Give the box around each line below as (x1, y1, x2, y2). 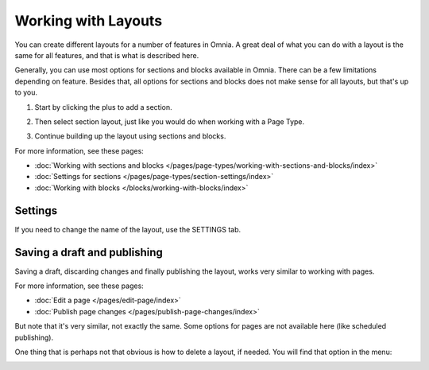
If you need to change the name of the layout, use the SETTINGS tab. (14, 224, 242, 234)
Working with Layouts (14, 12, 163, 29)
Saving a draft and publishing (14, 245, 163, 259)
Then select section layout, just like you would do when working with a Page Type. (34, 116, 305, 127)
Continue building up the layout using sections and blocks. (34, 131, 226, 141)
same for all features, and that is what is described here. (14, 50, 199, 60)
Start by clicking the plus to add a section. (34, 102, 172, 111)
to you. (14, 88, 38, 97)
